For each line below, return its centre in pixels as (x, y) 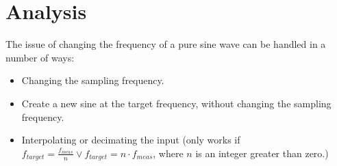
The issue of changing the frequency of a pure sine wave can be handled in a (166, 44)
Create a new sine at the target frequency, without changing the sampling (176, 103)
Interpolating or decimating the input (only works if (131, 140)
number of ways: (40, 57)
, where (168, 153)
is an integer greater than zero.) (262, 153)
